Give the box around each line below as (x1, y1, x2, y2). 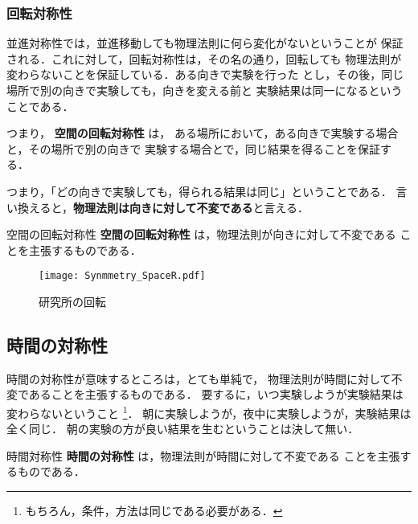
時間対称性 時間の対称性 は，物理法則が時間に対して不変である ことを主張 (6, 447, 400, 464)
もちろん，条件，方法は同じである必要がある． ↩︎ (25, 502, 283, 519)
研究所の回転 (39, 293, 106, 309)
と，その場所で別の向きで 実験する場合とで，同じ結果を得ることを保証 (6, 140, 381, 157)
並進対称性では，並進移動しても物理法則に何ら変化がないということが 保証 (6, 35, 404, 51)
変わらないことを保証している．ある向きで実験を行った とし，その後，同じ (6, 66, 404, 83)
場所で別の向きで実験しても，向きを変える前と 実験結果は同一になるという (6, 82, 403, 98)
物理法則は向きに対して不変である (73, 199, 253, 215)
